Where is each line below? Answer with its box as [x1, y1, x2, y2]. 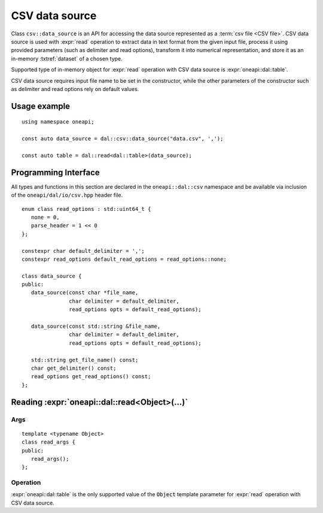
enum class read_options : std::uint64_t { [22, 206, 151, 212]
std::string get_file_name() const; [31, 357, 139, 363]
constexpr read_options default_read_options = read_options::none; [22, 255, 227, 262]
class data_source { [22, 273, 82, 279]
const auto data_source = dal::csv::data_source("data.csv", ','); [22, 135, 224, 142]
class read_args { [22, 439, 76, 446]
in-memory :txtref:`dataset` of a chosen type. [11, 55, 123, 62]
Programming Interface [11, 167, 100, 177]
